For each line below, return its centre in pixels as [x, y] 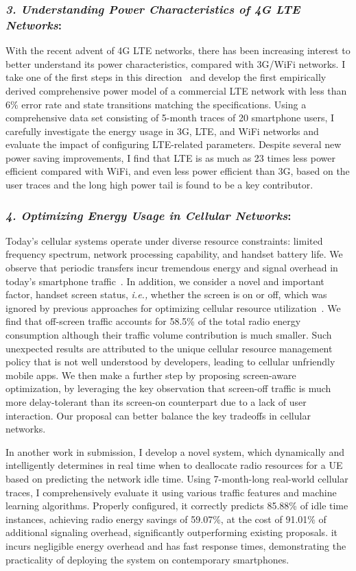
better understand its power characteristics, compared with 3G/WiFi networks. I [176, 63]
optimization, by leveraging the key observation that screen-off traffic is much [168, 388]
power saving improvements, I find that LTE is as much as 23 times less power [170, 157]
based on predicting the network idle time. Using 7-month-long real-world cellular [177, 478]
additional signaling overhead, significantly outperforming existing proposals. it [172, 532]
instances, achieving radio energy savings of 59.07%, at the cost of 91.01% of [166, 519]
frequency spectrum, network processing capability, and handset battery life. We [174, 254]
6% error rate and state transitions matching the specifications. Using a [156, 104]
